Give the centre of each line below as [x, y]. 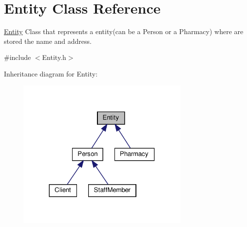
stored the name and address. [48, 41]
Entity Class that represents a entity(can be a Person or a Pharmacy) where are [124, 31]
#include [18, 57]
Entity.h [54, 57]
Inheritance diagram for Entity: [51, 73]
